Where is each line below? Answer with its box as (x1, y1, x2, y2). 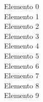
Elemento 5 (4, 50, 39, 61)
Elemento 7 (4, 70, 39, 81)
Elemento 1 (4, 11, 39, 21)
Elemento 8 (4, 80, 39, 90)
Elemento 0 (4, 1, 39, 11)
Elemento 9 (4, 90, 39, 100)
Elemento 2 (4, 21, 39, 31)
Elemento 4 (4, 40, 39, 51)
